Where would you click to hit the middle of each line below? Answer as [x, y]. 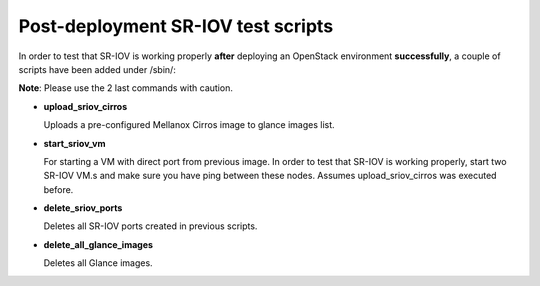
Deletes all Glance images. [98, 263]
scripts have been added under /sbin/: [97, 69]
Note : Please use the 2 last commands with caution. [126, 88]
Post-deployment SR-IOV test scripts [176, 26]
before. [58, 189]
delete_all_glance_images [98, 244]
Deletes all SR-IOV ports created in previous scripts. [150, 226]
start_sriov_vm [74, 143]
